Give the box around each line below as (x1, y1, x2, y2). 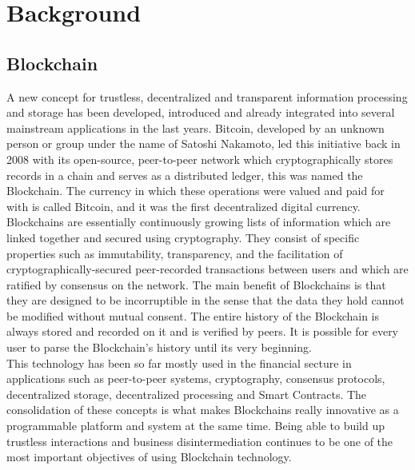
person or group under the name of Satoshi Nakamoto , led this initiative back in (6, 135, 401, 152)
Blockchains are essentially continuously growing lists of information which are (6, 213, 391, 230)
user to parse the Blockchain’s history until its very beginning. (6, 339, 312, 356)
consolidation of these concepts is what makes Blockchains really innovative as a (6, 401, 399, 418)
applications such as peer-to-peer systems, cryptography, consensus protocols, (6, 370, 385, 387)
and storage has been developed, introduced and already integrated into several (6, 104, 395, 121)
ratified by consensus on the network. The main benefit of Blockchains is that (6, 276, 386, 293)
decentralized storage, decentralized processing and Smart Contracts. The (6, 385, 367, 402)
